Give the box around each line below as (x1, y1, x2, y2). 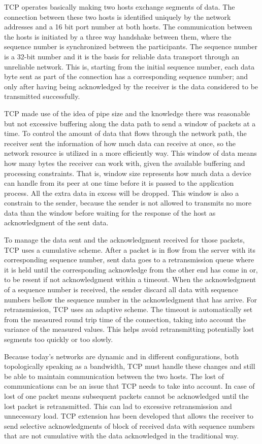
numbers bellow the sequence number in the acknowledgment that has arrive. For (4, 294, 257, 304)
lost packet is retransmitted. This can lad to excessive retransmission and (4, 400, 232, 411)
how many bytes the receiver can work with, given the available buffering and (4, 157, 245, 168)
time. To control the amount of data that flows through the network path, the (4, 128, 247, 139)
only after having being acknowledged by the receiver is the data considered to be (4, 81, 258, 91)
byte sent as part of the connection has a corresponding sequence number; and (4, 71, 248, 82)
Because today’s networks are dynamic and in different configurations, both (4, 351, 239, 361)
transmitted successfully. (4, 91, 80, 101)
